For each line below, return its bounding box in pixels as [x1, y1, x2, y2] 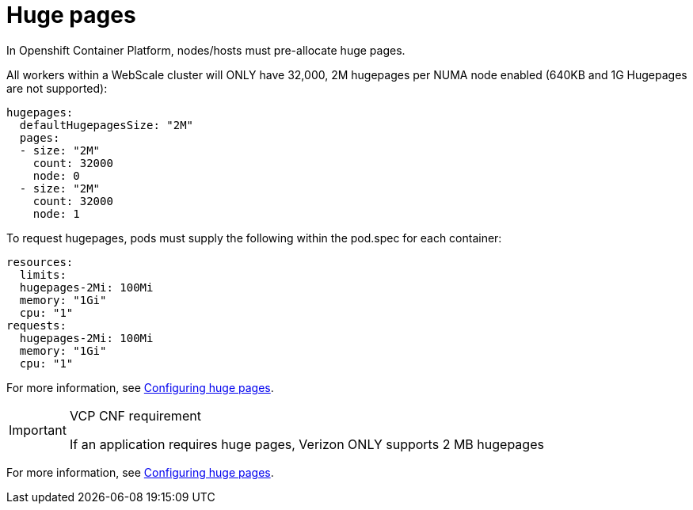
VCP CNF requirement [69, 407, 201, 424]
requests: [6, 318, 67, 332]
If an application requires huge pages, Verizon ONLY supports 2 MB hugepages [69, 436, 544, 452]
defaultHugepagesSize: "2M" [19, 118, 194, 131]
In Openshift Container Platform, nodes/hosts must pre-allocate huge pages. [6, 43, 406, 57]
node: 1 [32, 207, 80, 220]
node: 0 [32, 169, 80, 182]
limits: [19, 268, 67, 281]
